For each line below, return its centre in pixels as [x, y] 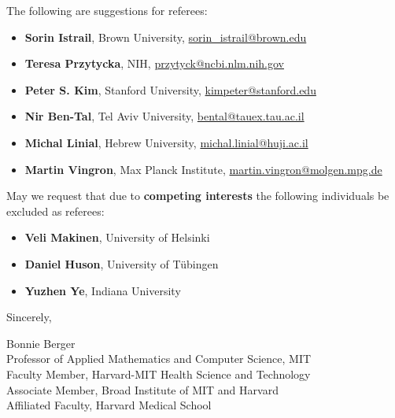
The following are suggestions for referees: [107, 10]
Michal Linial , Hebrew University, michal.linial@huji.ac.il [166, 142]
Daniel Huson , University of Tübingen [122, 263]
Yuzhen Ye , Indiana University [103, 290]
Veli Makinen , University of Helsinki [117, 237]
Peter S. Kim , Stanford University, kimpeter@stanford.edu [170, 89]
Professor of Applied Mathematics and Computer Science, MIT [159, 359]
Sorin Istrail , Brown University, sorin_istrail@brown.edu [166, 37]
